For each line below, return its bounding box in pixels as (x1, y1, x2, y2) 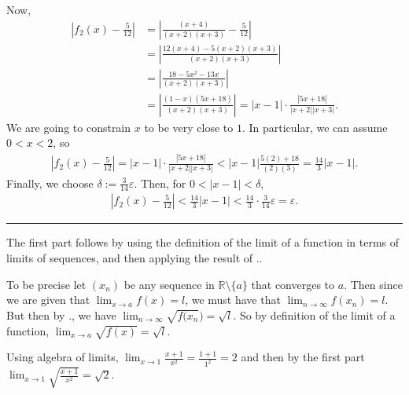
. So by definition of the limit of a (233, 306, 396, 323)
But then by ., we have (6, 306, 116, 323)
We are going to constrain (6, 119, 131, 135)
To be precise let (6, 276, 87, 292)
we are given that (6, 291, 90, 308)
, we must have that (185, 291, 281, 308)
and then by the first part (241, 349, 365, 365)
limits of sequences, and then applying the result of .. (6, 250, 263, 266)
